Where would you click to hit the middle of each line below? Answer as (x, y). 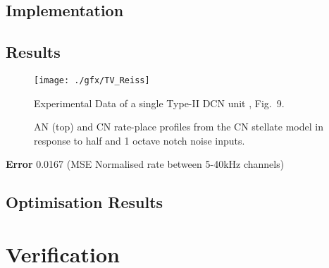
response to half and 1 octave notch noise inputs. (139, 140)
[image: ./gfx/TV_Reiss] (92, 80)
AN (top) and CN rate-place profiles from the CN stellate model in (179, 127)
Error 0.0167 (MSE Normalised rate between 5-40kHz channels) (145, 164)
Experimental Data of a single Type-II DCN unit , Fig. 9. (159, 103)
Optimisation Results (85, 202)
